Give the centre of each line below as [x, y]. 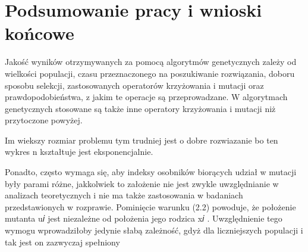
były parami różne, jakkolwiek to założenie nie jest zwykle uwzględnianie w [142, 183]
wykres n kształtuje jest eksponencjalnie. [79, 152]
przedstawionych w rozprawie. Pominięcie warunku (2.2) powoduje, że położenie [150, 206]
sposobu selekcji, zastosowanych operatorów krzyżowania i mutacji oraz [134, 85]
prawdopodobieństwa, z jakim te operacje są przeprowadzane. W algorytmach [146, 97]
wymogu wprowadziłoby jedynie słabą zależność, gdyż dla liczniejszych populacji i [154, 230]
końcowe [40, 33]
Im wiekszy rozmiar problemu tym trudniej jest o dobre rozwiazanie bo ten [142, 140]
